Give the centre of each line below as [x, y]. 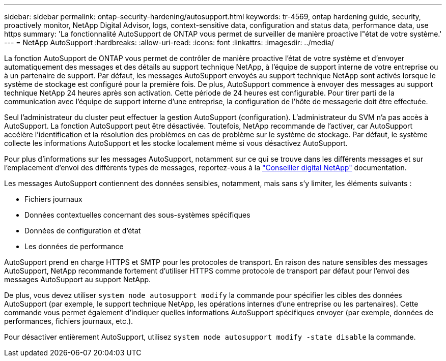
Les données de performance [74, 246]
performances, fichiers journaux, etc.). [69, 321]
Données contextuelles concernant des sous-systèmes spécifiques [137, 215]
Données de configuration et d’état [83, 231]
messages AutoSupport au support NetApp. [78, 279]
